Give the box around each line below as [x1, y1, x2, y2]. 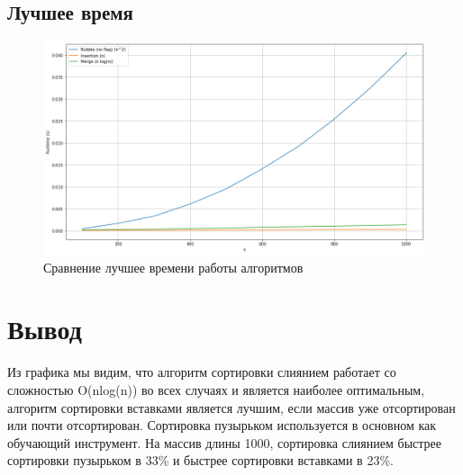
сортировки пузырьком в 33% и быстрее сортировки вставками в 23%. [7, 451, 394, 470]
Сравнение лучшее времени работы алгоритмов [43, 257, 304, 276]
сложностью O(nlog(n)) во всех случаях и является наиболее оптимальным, [7, 380, 425, 399]
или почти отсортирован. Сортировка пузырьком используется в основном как [7, 416, 437, 435]
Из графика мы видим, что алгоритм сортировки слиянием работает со [7, 363, 396, 381]
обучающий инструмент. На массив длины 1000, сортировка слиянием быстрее [7, 433, 441, 452]
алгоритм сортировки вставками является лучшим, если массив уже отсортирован [7, 398, 456, 417]
